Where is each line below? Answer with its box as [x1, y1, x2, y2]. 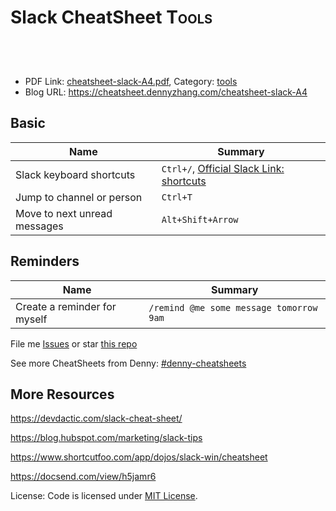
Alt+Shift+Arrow [161, 214, 239, 225]
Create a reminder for [15, 299, 117, 313]
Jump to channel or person [15, 190, 143, 204]
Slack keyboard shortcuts [15, 167, 136, 181]
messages [15, 219, 64, 233]
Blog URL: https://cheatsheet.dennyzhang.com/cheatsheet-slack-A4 [24, 86, 308, 98]
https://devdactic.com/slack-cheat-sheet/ [10, 412, 183, 425]
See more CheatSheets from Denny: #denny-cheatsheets [10, 357, 247, 369]
